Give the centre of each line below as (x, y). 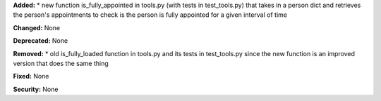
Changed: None (36, 27)
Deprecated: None (41, 41)
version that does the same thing (61, 63)
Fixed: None (31, 76)
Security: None (36, 89)
